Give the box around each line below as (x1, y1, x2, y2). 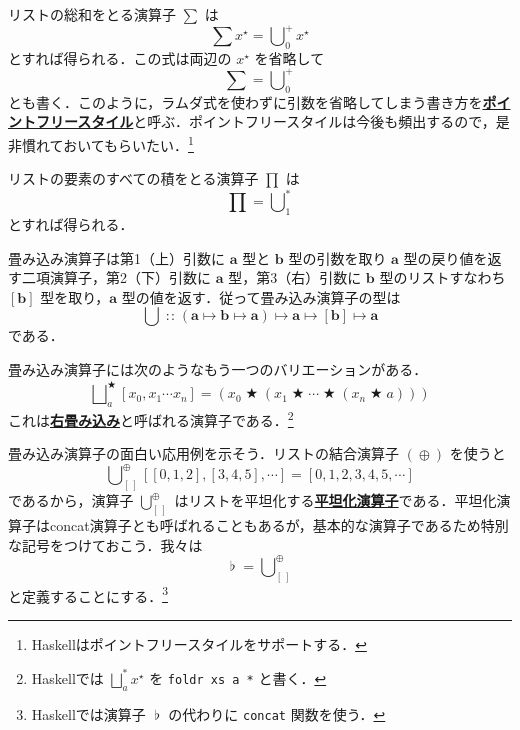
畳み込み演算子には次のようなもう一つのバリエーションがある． (8, 359, 428, 380)
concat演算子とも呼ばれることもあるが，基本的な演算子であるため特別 (49, 515, 509, 536)
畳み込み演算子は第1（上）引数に (8, 247, 225, 268)
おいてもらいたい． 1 (63, 131, 194, 155)
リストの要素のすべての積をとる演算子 (8, 168, 259, 189)
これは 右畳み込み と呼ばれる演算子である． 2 (8, 406, 294, 430)
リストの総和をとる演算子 (8, 4, 176, 24)
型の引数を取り (288, 247, 387, 268)
